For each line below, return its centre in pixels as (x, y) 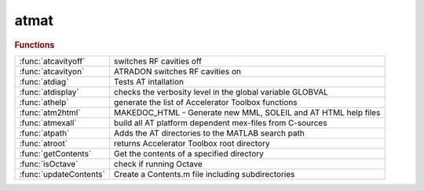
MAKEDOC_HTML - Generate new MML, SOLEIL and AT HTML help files (247, 112)
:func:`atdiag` (44, 81)
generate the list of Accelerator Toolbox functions (206, 102)
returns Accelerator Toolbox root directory (192, 143)
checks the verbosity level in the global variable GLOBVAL (221, 92)
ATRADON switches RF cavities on (177, 71)
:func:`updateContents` (62, 174)
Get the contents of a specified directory (189, 153)
